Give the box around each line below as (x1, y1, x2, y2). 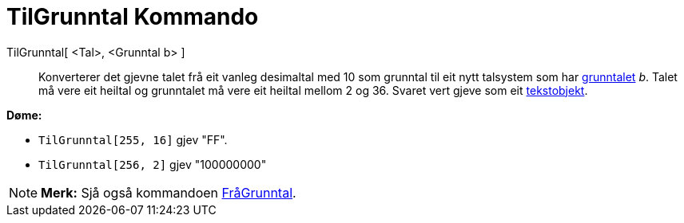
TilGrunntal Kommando (6, 3, 259, 30)
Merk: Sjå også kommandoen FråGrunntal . (41, 184, 296, 201)
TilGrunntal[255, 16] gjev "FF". (38, 132, 228, 147)
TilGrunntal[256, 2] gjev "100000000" (38, 157, 267, 171)
